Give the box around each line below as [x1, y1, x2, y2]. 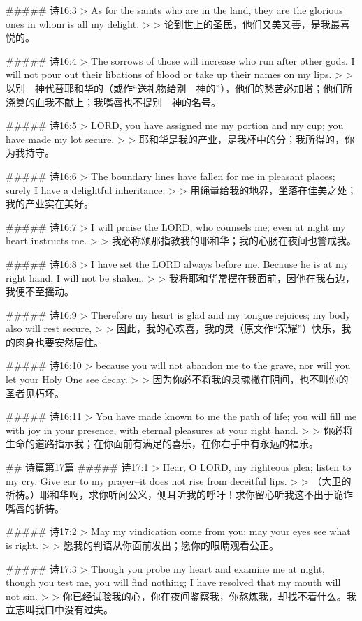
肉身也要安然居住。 [15, 334, 103, 349]
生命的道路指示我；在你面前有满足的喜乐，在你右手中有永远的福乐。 [6, 436, 319, 451]
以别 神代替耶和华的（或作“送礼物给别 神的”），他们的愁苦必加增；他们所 [6, 80, 353, 95]
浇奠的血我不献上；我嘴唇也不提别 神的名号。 [6, 94, 221, 109]
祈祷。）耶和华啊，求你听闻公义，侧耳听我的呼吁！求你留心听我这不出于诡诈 [6, 487, 353, 502]
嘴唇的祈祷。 [6, 500, 64, 515]
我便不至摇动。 [6, 284, 74, 299]
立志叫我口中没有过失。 [6, 602, 113, 617]
